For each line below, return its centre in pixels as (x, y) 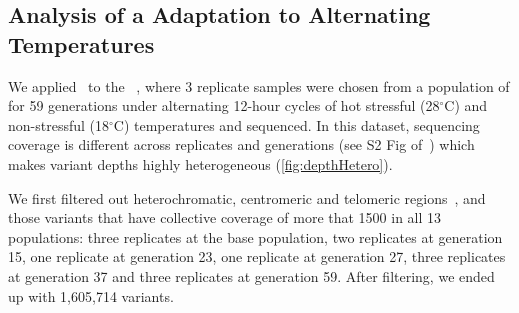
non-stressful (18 (58, 124)
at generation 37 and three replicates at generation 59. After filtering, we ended (251, 275)
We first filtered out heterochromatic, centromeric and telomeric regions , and (247, 197)
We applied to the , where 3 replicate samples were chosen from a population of (259, 85)
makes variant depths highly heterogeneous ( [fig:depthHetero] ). (200, 163)
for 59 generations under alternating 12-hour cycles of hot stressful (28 (224, 105)
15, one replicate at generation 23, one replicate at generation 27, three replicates (257, 256)
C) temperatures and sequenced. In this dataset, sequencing (296, 124)
